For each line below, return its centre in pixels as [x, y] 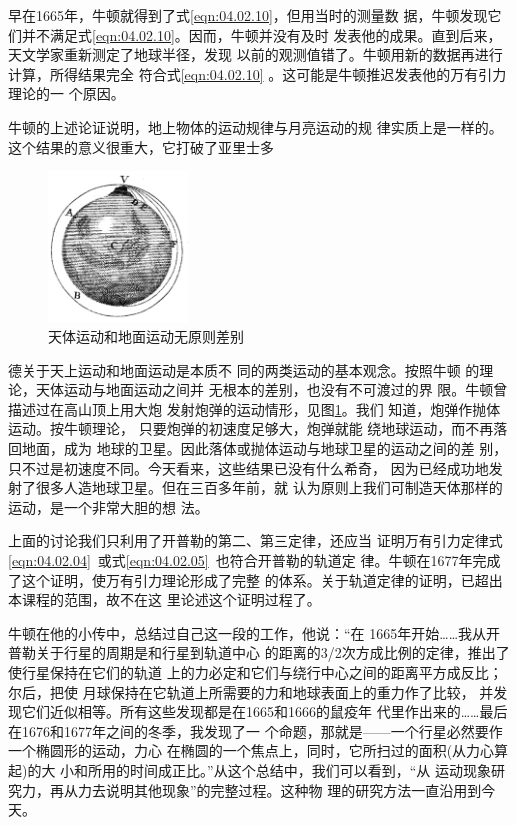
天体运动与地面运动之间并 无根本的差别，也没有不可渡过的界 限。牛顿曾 [271, 389]
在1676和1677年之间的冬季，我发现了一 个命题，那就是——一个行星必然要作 [255, 730]
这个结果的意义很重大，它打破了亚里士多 [141, 146]
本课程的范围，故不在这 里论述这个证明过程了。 [164, 599]
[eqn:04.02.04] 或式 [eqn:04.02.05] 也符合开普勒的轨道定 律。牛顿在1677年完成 [254, 560]
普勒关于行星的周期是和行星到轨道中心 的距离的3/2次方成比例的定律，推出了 [259, 652]
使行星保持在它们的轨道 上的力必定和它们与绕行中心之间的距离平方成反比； [255, 672]
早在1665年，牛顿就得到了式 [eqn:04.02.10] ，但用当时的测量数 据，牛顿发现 [248, 15]
